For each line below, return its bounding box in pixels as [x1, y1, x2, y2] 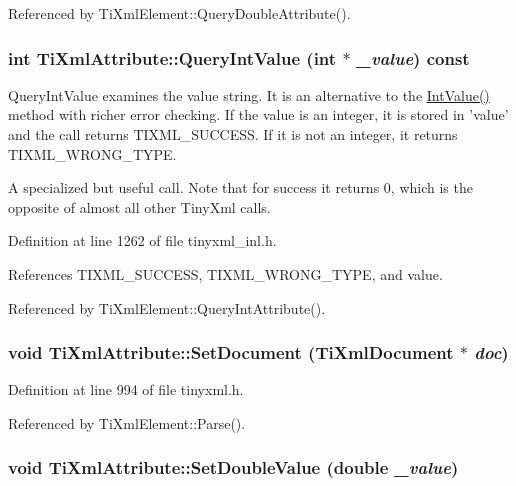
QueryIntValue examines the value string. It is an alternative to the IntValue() [8, 84, 490, 105]
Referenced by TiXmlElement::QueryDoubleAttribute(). [8, 3, 351, 23]
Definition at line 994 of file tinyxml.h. [8, 379, 244, 400]
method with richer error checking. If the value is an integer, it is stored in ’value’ [8, 104, 509, 125]
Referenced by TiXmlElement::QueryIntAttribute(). [8, 297, 326, 318]
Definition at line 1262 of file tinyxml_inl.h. [8, 230, 277, 251]
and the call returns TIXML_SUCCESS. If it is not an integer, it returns [8, 124, 458, 144]
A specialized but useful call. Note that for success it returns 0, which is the [8, 177, 473, 198]
